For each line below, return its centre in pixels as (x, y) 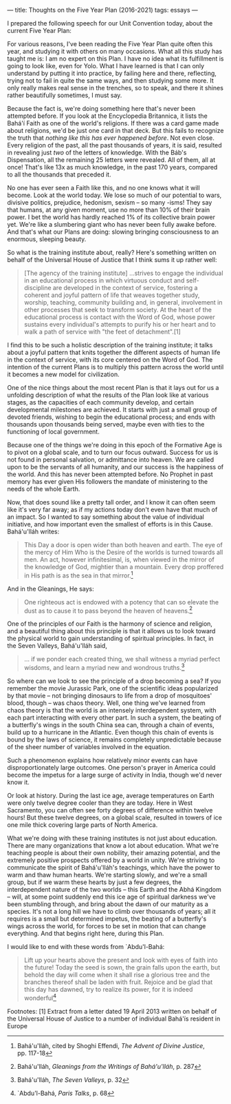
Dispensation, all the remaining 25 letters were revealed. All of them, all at (111, 160)
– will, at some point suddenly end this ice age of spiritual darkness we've (111, 897)
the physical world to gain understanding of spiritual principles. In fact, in (111, 638)
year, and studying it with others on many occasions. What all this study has (114, 51)
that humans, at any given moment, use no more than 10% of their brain (109, 210)
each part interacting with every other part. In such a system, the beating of (114, 717)
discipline (37, 288)
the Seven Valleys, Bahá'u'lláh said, (57, 646)
